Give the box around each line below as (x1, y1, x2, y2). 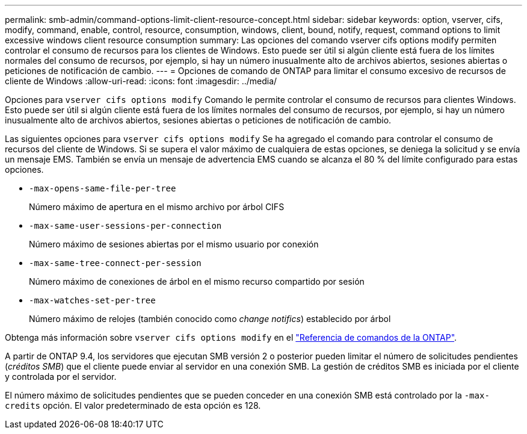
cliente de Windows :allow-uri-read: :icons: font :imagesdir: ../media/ (5, 76, 277, 86)
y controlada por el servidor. (5, 371, 117, 382)
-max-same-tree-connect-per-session (29, 258, 202, 268)
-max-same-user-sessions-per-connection (29, 221, 222, 231)
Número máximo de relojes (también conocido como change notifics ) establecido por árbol (29, 314, 391, 324)
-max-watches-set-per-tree (29, 296, 156, 305)
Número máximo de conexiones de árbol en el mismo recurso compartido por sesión (29, 276, 365, 287)
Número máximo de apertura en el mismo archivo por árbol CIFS (29, 202, 285, 212)
